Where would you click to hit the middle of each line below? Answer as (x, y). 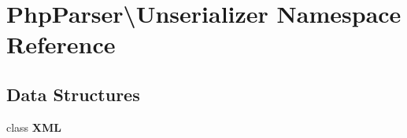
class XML (34, 127)
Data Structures (73, 94)
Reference (61, 44)
